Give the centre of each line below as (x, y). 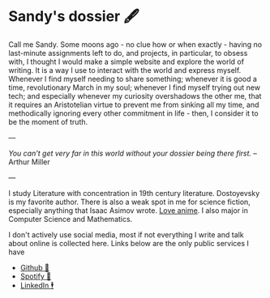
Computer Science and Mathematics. (71, 219)
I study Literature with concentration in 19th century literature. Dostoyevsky (134, 193)
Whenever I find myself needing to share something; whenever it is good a (133, 79)
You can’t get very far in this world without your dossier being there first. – (133, 153)
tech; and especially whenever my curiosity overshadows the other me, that (135, 96)
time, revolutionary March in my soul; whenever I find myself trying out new (135, 87)
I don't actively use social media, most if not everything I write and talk (126, 234)
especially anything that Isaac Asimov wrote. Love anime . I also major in (129, 210)
